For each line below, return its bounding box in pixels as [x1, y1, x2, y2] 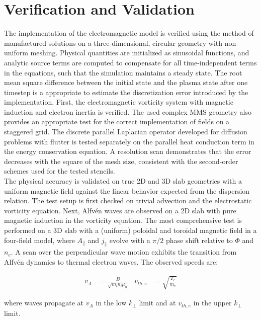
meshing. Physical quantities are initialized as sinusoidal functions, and [30, 47, 249, 58]
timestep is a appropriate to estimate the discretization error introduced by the [4, 87, 248, 97]
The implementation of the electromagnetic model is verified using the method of [4, 28, 254, 38]
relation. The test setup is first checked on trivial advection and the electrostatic [4, 195, 252, 206]
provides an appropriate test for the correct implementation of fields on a [4, 116, 230, 127]
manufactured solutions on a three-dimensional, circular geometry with [4, 37, 223, 48]
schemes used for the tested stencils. [4, 166, 115, 176]
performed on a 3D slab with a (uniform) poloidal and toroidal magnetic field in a [4, 225, 257, 235]
